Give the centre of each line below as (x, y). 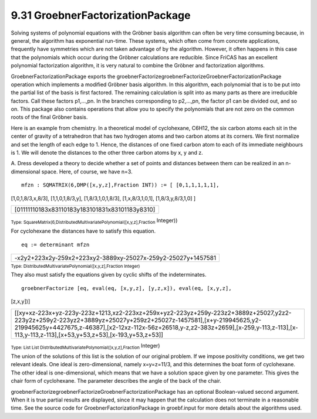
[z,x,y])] (21, 301)
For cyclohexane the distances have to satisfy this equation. (83, 231)
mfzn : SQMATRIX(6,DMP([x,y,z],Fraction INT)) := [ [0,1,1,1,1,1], (120, 185)
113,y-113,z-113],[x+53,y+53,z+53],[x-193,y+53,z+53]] (89, 335)
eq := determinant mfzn (55, 244)
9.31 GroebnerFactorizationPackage (101, 15)
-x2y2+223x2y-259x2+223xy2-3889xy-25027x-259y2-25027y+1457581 (115, 258)
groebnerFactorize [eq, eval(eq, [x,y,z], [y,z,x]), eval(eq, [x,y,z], (127, 288)
